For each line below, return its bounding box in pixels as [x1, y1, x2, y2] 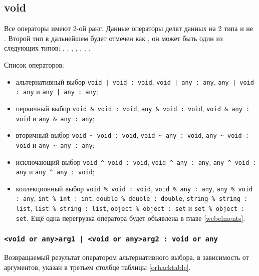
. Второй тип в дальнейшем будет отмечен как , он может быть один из [4, 33, 223, 43]
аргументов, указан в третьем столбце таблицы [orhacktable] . [4, 261, 191, 272]
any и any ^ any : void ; [16, 166, 95, 177]
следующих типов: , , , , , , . [4, 43, 91, 53]
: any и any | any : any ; [16, 86, 98, 97]
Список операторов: [4, 59, 64, 70]
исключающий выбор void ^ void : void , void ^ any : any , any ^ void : [16, 156, 256, 167]
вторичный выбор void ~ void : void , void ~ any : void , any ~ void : [16, 130, 249, 140]
